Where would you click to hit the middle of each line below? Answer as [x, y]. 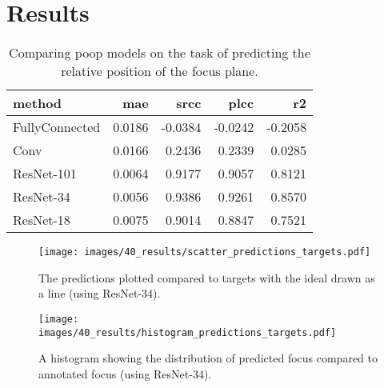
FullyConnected [57, 127]
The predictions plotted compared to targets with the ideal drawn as [207, 277]
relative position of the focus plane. [160, 71]
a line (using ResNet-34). [100, 293]
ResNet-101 [45, 174]
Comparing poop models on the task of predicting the [160, 53]
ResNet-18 [42, 220]
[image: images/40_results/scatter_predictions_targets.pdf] [205, 252]
